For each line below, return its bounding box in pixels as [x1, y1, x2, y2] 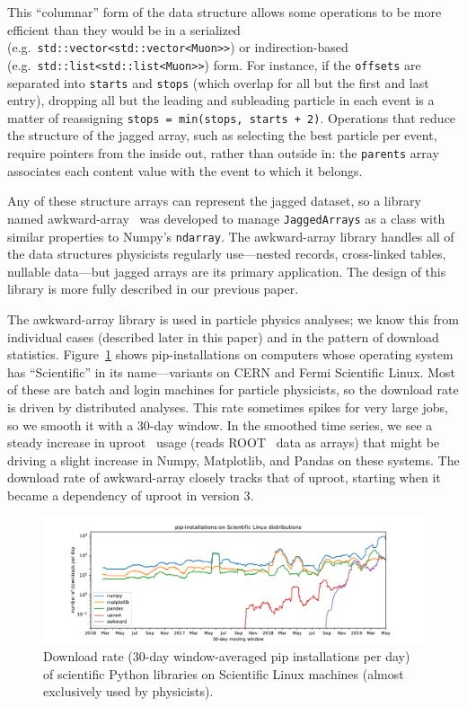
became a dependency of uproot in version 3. [7, 485, 254, 504]
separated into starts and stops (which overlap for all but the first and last [7, 73, 429, 92]
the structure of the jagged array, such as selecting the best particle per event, [7, 126, 437, 145]
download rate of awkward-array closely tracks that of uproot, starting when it [7, 468, 441, 487]
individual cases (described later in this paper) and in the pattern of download [7, 327, 439, 346]
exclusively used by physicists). [43, 682, 214, 701]
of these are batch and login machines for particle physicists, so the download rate [7, 380, 459, 399]
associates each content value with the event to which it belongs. [7, 161, 363, 180]
